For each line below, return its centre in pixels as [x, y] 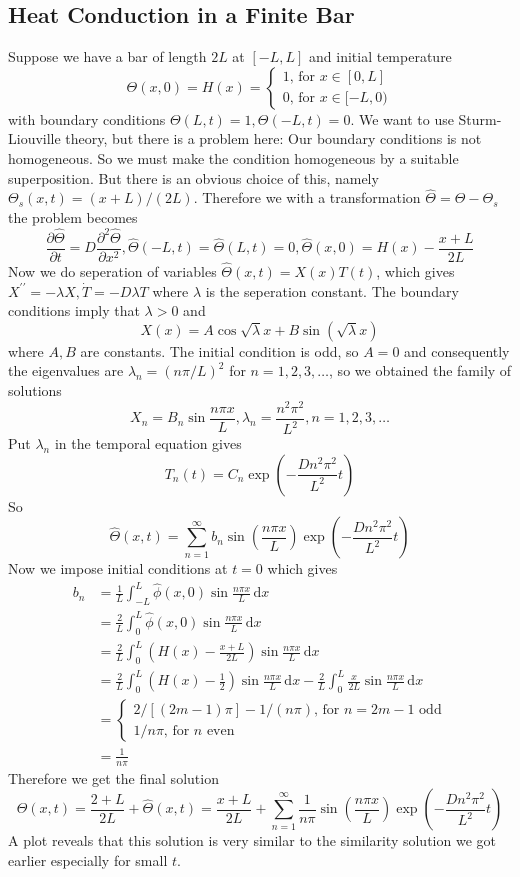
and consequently [457, 350]
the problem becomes [73, 216]
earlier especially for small [88, 859]
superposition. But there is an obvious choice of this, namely [193, 177]
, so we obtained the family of [420, 370]
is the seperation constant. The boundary [332, 290]
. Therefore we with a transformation [307, 197]
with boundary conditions [87, 118]
